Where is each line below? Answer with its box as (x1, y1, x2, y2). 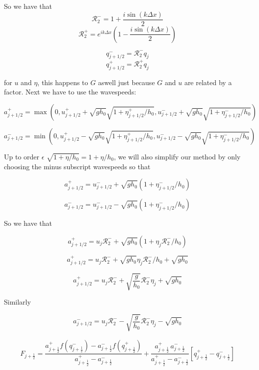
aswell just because (98, 77, 155, 87)
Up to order (4, 151, 40, 161)
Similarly (4, 297, 31, 307)
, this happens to (37, 77, 88, 87)
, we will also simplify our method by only (114, 151, 241, 161)
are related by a (184, 77, 232, 87)
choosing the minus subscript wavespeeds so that (4, 161, 151, 171)
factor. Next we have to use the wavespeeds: (4, 87, 136, 97)
